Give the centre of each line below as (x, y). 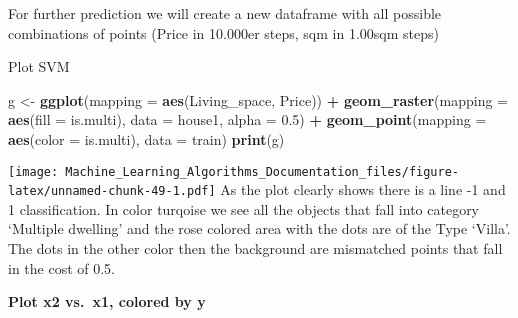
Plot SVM (39, 66)
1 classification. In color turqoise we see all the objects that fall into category (244, 208)
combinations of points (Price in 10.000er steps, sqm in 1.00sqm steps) (223, 32)
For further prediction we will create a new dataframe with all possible (225, 13)
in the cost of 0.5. (62, 267)
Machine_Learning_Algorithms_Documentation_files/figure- (262, 171)
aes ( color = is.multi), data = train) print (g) (146, 138)
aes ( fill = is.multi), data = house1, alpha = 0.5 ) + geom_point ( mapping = (247, 119)
